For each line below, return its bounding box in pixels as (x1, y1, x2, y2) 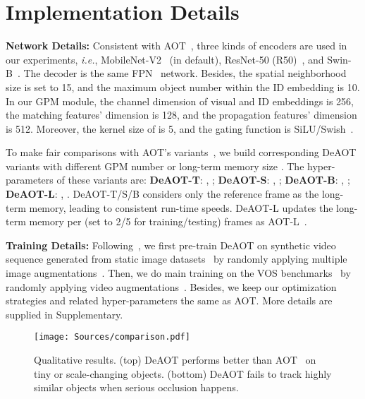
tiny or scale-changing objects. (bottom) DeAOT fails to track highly (34, 366, 332, 381)
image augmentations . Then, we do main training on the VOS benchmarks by (6, 266, 351, 280)
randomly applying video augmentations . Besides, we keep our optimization (6, 279, 337, 294)
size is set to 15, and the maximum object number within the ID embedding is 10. (6, 79, 360, 94)
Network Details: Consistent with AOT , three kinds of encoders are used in (6, 38, 347, 53)
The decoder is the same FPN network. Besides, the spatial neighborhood (23, 66, 347, 81)
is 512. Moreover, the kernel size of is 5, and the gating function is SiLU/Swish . (6, 121, 354, 136)
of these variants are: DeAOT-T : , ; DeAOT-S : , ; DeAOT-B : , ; (56, 172, 350, 187)
